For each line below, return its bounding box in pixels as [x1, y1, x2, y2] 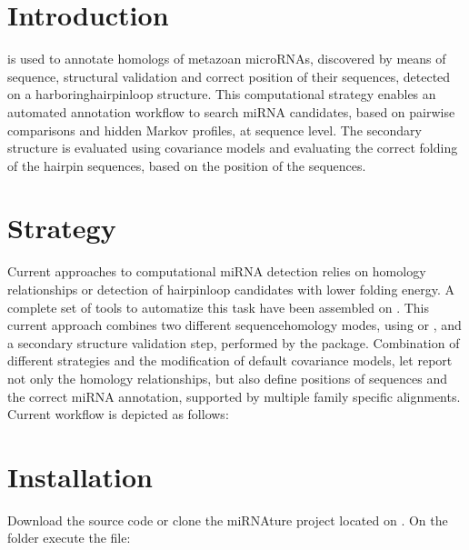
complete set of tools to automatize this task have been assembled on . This [7, 297, 430, 316]
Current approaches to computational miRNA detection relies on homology [7, 262, 426, 281]
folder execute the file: [7, 528, 131, 547]
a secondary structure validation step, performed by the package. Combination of [7, 333, 460, 352]
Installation [7, 457, 153, 495]
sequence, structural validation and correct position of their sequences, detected [7, 66, 451, 85]
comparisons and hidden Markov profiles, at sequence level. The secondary [7, 120, 422, 139]
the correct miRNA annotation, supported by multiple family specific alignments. [7, 386, 461, 405]
